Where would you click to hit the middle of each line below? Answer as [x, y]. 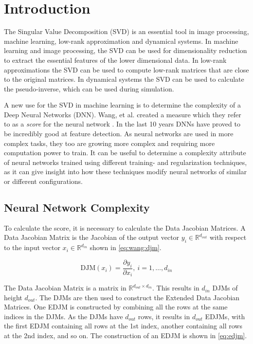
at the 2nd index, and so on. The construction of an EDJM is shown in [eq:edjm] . [126, 335]
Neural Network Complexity [77, 208]
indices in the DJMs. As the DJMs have [63, 316]
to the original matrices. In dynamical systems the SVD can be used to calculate [124, 79]
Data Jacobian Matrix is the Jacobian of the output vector [92, 237]
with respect [228, 237]
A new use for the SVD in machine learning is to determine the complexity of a [122, 105]
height [13, 297]
